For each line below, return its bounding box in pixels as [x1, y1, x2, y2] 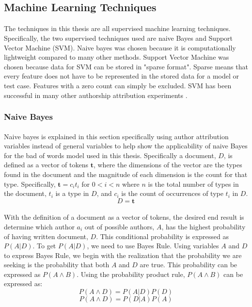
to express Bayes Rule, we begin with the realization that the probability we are [4, 250, 242, 260]
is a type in [55, 188, 89, 198]
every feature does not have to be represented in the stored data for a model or [4, 71, 239, 81]
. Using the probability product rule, [77, 269, 185, 279]
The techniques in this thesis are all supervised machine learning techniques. [4, 23, 231, 33]
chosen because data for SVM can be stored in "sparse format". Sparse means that [4, 61, 248, 71]
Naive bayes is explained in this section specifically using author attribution [4, 131, 229, 141]
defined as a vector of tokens [4, 160, 89, 170]
